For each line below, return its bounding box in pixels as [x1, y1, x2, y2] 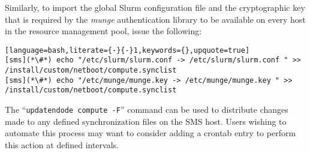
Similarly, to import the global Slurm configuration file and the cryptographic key [5, 1, 305, 13]
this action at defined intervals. [5, 138, 119, 151]
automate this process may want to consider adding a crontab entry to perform [5, 127, 296, 139]
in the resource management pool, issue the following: [5, 25, 202, 37]
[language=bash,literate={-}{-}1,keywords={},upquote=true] [5, 46, 250, 55]
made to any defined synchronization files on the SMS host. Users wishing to [5, 115, 287, 127]
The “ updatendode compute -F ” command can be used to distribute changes [5, 103, 288, 116]
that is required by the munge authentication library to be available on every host [5, 13, 306, 25]
